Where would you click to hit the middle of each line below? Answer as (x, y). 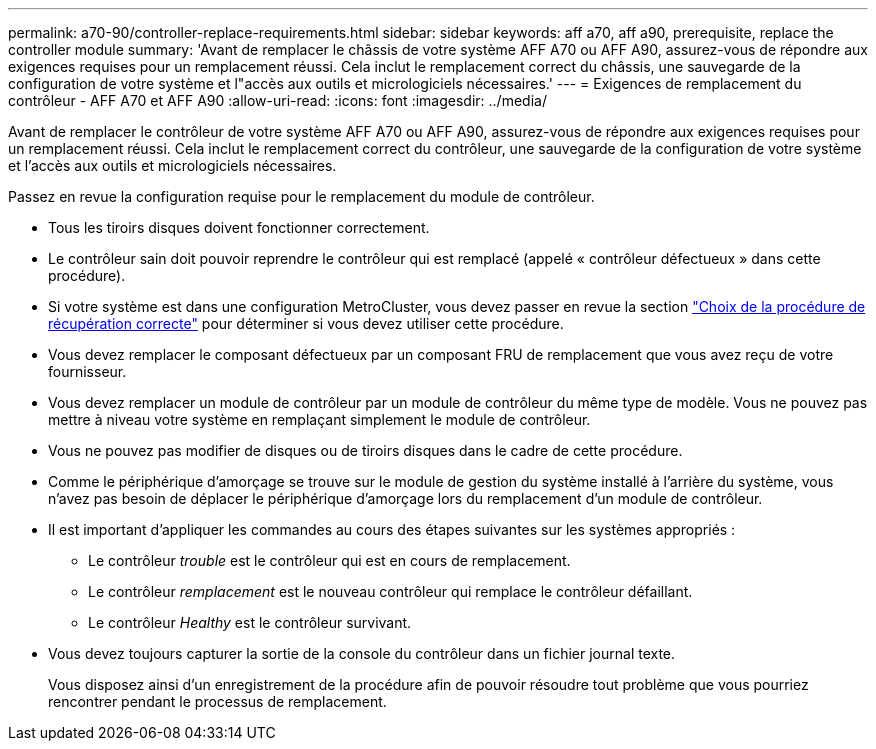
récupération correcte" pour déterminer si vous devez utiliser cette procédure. (306, 323)
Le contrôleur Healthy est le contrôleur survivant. (250, 622)
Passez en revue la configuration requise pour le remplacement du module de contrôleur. (301, 196)
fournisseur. (87, 371)
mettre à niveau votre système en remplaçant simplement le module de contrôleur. (319, 419)
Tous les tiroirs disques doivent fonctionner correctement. (239, 227)
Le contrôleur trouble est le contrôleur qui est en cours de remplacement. (329, 560)
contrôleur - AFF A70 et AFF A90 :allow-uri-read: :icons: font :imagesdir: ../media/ (277, 100)
